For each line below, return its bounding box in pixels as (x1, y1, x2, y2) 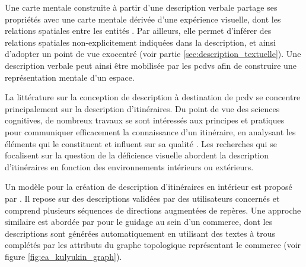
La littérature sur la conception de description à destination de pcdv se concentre (5, 91, 301, 103)
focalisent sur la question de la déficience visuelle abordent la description (5, 149, 269, 161)
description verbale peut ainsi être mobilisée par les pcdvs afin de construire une (5, 59, 297, 71)
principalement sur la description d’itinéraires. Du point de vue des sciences (5, 102, 280, 115)
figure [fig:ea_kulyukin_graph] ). (5, 250, 122, 262)
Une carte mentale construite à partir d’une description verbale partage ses (5, 1, 278, 13)
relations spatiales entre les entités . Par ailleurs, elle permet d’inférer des (5, 24, 272, 37)
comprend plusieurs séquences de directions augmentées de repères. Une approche (5, 204, 301, 216)
